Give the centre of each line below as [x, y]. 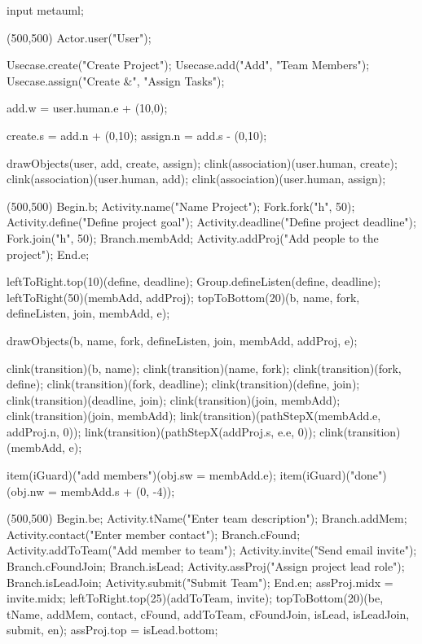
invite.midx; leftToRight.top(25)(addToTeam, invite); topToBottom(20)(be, [195, 598]
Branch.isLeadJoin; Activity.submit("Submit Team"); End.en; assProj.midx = [200, 582]
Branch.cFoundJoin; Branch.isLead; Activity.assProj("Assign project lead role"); [206, 566]
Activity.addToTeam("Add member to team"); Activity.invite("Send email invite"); [212, 550]
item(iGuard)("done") [333, 475]
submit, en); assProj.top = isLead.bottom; [112, 630]
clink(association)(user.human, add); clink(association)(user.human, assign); [196, 179]
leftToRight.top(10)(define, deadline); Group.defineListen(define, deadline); [194, 281]
